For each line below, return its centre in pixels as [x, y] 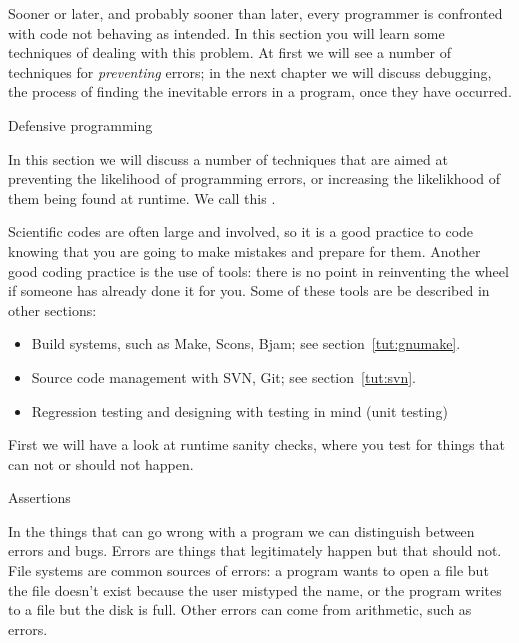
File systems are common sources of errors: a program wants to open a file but [248, 570]
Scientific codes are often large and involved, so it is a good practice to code [241, 231]
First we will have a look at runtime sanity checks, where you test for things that [256, 444]
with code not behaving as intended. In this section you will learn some [226, 32]
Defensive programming [80, 124]
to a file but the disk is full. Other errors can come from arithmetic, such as [240, 609]
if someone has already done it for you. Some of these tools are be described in [249, 290]
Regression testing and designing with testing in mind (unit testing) [239, 410]
